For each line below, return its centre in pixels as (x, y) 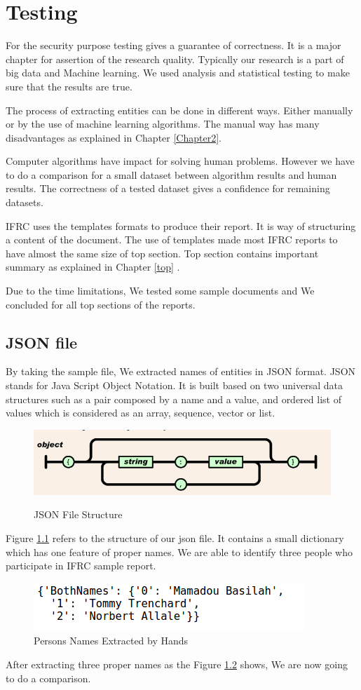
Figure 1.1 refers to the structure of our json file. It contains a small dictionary (175, 537)
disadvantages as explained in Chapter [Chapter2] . (114, 137)
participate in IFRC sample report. (81, 566)
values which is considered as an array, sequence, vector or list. (141, 413)
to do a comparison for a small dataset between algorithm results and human (171, 174)
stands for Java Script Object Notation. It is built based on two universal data (174, 385)
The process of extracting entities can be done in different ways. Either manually (179, 110)
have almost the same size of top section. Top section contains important (162, 253)
